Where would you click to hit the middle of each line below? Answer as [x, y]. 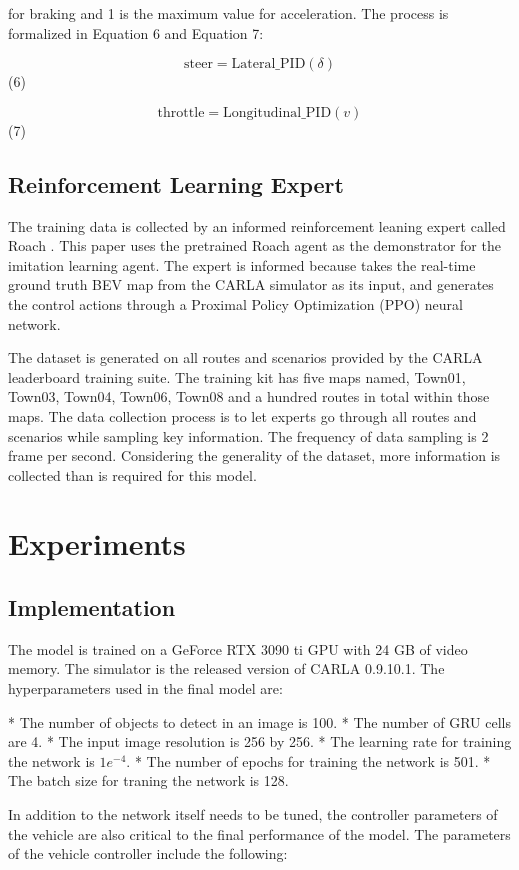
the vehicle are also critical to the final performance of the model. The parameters [259, 833]
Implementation [92, 607]
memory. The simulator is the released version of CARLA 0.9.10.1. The [226, 668]
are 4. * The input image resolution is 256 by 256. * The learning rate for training [260, 741]
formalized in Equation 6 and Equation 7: [136, 32]
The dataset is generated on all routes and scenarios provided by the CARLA [245, 357]
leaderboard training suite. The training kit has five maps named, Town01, [237, 376]
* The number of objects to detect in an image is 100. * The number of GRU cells [259, 721]
